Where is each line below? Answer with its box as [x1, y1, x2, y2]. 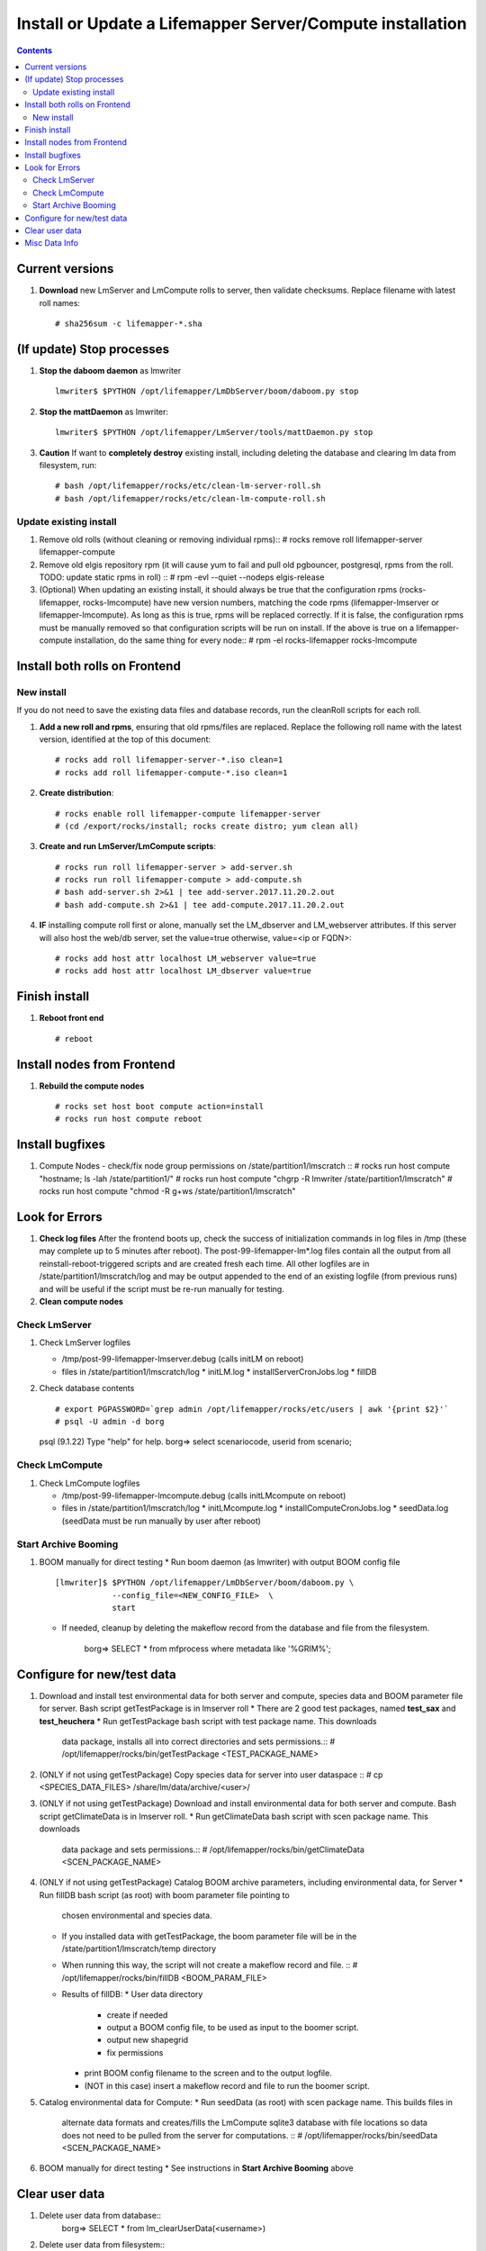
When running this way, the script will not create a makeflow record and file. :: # [61, 1959, 358, 1971]
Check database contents [39, 1383, 135, 1394]
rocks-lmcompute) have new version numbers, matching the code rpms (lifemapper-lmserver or [82, 597, 440, 608]
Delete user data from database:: [39, 2210, 162, 2221]
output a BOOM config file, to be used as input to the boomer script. [106, 2021, 359, 2032]
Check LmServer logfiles [39, 1337, 130, 1348]
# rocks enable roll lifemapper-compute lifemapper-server [55, 809, 321, 818]
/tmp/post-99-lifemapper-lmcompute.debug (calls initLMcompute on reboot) [61, 1490, 346, 1501]
